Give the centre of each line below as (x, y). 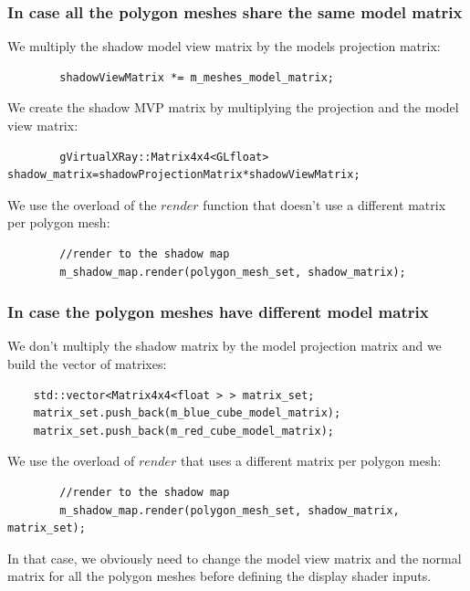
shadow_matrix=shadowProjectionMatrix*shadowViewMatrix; (184, 175)
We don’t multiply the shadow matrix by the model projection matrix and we (225, 346)
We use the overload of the (82, 204)
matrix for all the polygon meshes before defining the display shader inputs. (219, 576)
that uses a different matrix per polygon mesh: (311, 461)
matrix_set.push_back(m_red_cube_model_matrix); (183, 431)
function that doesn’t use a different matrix (324, 204)
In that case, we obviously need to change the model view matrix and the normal (235, 558)
